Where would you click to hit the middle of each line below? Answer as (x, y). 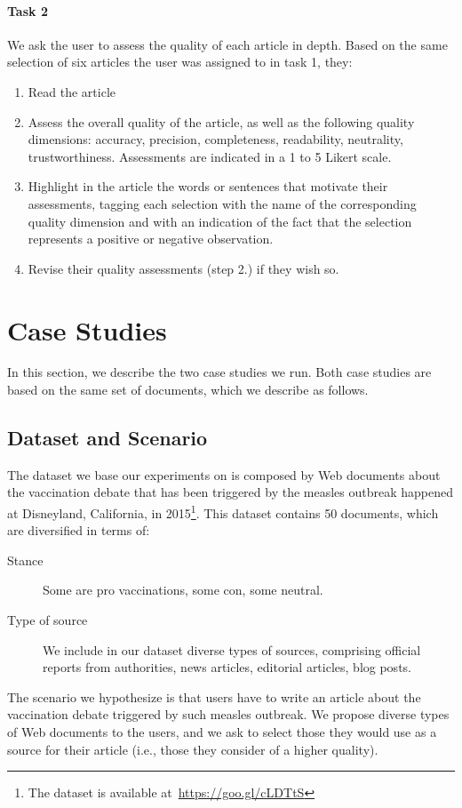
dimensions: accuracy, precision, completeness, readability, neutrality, (215, 139)
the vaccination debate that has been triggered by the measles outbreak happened (231, 492)
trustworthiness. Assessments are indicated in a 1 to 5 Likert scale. (210, 156)
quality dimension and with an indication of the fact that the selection (220, 221)
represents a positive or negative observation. (151, 239)
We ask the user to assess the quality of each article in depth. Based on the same (227, 44)
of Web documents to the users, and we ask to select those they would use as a (222, 732)
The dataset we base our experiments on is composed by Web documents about (224, 474)
